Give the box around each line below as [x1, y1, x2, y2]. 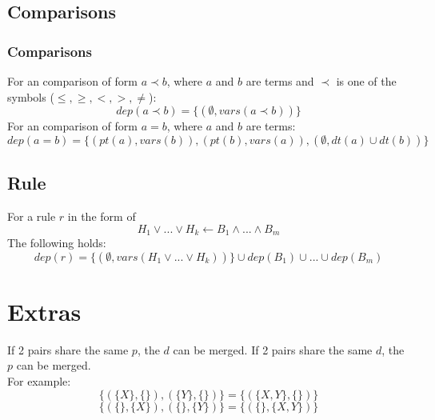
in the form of [67, 207, 136, 224]
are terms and [245, 73, 314, 89]
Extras [7, 294, 82, 327]
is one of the [336, 73, 397, 89]
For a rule [7, 207, 56, 224]
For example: [7, 372, 71, 389]
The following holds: [7, 234, 106, 251]
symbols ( [7, 88, 54, 105]
